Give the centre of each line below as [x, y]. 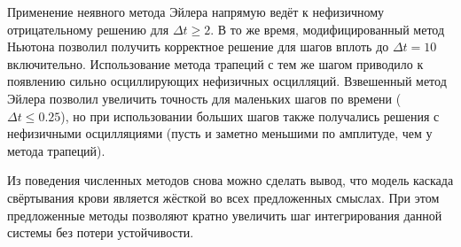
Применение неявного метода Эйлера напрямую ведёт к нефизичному [196, 12]
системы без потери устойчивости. [101, 232]
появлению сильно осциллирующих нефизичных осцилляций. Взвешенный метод [227, 81]
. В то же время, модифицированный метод [328, 29]
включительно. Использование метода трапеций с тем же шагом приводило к [215, 63]
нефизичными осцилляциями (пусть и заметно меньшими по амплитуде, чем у [220, 133]
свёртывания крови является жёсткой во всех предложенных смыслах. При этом [223, 197]
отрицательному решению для [88, 29]
